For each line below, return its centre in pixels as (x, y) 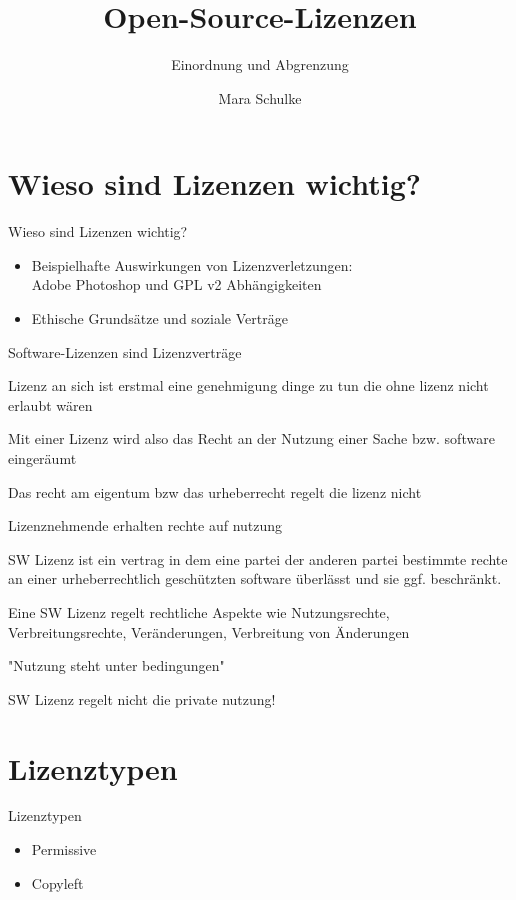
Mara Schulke (260, 97)
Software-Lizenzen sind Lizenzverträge (125, 351)
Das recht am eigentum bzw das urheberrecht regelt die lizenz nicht (215, 491)
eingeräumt (42, 458)
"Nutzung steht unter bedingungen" (116, 665)
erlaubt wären (50, 404)
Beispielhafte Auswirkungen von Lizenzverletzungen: (192, 264)
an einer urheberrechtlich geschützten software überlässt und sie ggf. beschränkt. (255, 578)
